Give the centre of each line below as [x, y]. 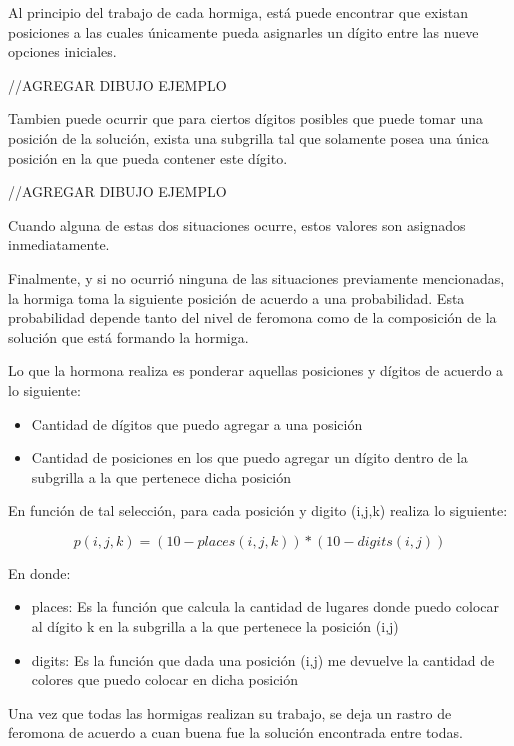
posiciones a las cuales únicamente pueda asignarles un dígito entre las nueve [243, 31]
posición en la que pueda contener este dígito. [148, 157]
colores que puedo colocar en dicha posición [165, 679]
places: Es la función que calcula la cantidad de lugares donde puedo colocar [265, 606]
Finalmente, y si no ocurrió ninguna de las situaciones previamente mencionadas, [256, 277]
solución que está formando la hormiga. [128, 336]
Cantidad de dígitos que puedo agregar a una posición [197, 423]
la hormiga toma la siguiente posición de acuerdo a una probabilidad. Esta [236, 297]
